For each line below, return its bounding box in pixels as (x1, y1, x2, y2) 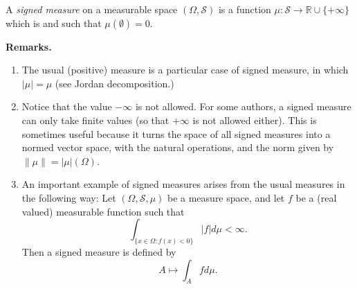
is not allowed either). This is (192, 112, 317, 127)
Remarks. (6, 39, 52, 53)
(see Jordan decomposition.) (55, 76, 174, 90)
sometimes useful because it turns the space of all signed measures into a (21, 126, 331, 141)
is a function (218, 2, 271, 16)
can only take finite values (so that (21, 112, 170, 127)
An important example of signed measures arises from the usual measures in (21, 177, 345, 191)
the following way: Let (21, 190, 116, 204)
